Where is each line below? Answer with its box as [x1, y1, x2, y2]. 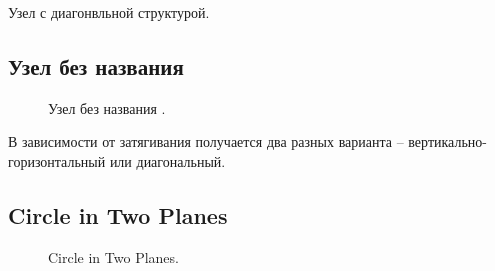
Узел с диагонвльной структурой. [8, 2, 210, 22]
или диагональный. [109, 150, 226, 171]
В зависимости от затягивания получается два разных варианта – [8, 131, 404, 152]
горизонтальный [8, 150, 106, 171]
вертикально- [408, 131, 487, 152]
